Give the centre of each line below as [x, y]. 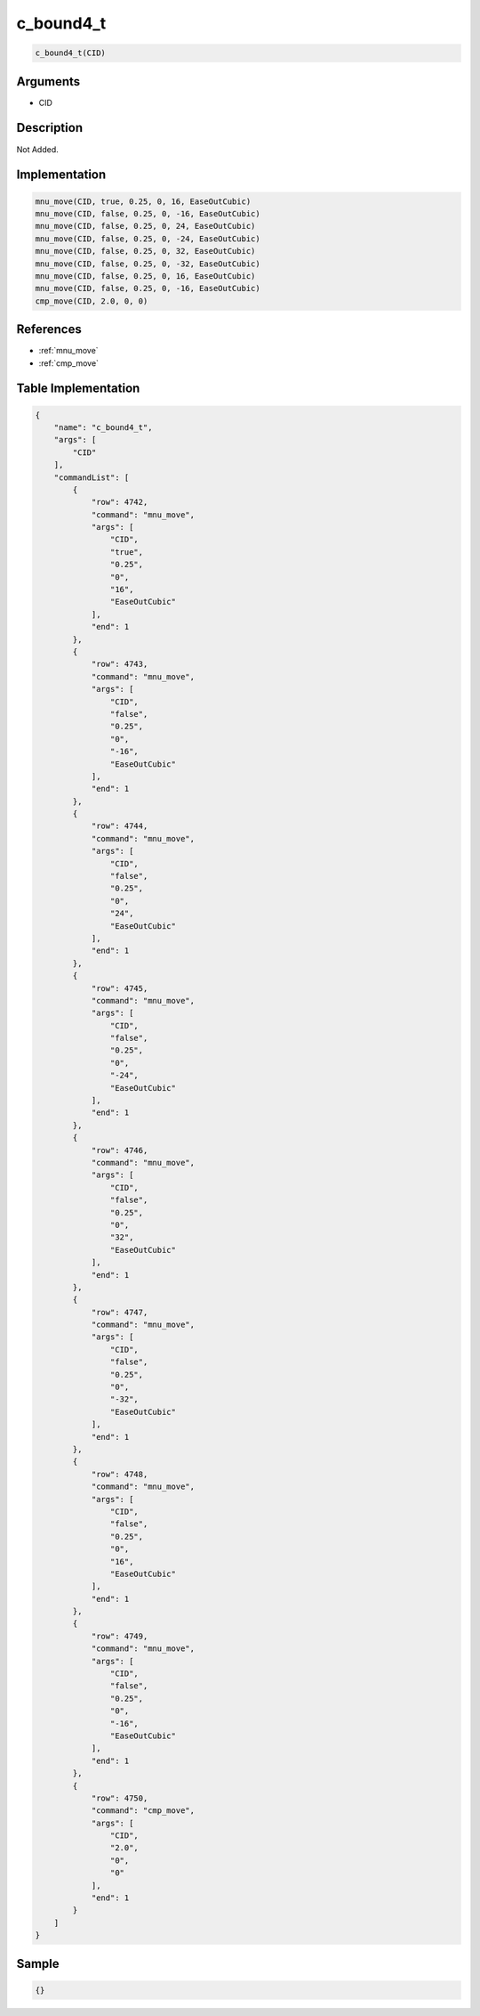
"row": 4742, [120, 502]
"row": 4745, [120, 988]
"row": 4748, [120, 1474]
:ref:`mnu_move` [68, 351]
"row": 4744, [120, 826]
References [49, 329]
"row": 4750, [120, 1798]
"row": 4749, [120, 1636]
